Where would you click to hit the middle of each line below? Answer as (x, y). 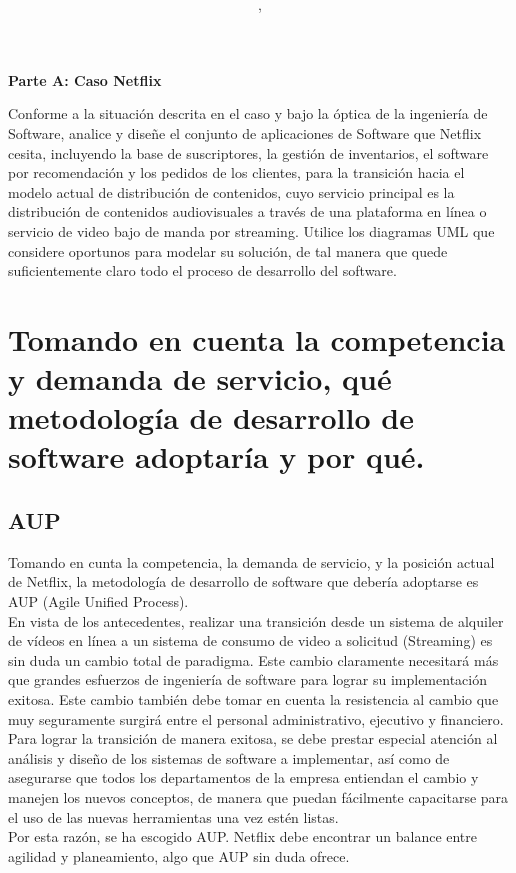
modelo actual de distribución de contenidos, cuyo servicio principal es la (231, 191)
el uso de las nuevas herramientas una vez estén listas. (173, 816)
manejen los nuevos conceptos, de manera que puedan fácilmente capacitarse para (258, 796)
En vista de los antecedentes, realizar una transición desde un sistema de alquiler (256, 620)
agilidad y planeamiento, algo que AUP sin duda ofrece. (179, 855)
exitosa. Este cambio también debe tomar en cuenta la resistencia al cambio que (253, 699)
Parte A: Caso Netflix (85, 79)
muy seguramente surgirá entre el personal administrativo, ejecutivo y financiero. (256, 718)
